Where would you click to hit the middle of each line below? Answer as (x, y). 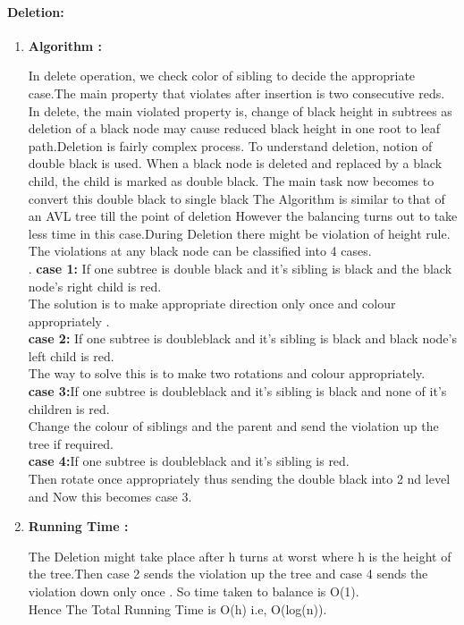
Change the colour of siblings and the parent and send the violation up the (233, 426)
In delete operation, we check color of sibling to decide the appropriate (222, 76)
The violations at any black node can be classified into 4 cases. (200, 251)
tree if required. (71, 443)
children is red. (69, 408)
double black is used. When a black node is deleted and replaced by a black (235, 163)
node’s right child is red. (95, 286)
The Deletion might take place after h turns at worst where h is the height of (240, 556)
